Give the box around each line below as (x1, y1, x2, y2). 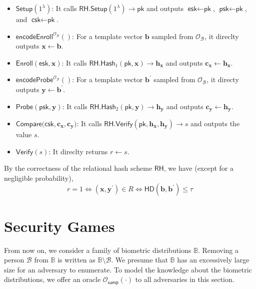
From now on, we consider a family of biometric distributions (4, 244, 191, 255)
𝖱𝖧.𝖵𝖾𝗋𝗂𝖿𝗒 (104, 121, 133, 128)
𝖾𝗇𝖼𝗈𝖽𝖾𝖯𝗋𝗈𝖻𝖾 (15, 77, 53, 84)
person (4, 254, 24, 265)
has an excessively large (177, 254, 249, 265)
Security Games (4, 215, 115, 236)
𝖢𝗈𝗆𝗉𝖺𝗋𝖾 (15, 121, 42, 128)
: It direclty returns (48, 146, 108, 156)
